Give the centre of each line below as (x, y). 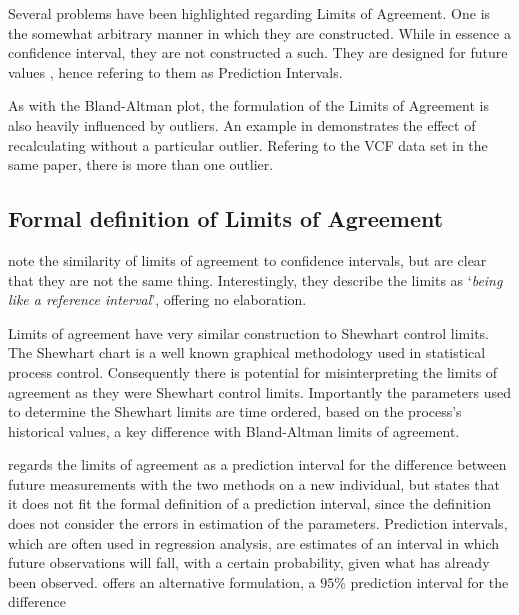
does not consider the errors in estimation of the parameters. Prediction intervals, (258, 523)
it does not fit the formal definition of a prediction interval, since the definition (249, 503)
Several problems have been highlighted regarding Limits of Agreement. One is (249, 13)
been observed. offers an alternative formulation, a (162, 581)
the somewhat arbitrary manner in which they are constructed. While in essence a (259, 32)
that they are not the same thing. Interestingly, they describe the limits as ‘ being (255, 279)
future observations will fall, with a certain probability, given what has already (249, 562)
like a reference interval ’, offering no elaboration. (157, 299)
